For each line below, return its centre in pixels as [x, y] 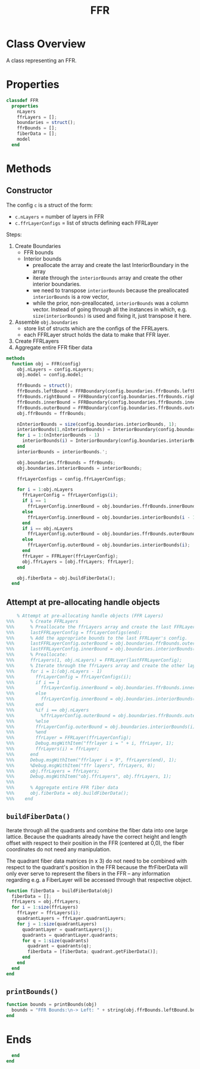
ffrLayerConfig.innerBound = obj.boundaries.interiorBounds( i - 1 [112, 517]
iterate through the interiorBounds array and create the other [107, 277]
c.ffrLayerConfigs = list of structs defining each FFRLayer [87, 223]
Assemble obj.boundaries [46, 322]
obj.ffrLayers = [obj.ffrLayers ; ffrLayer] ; [78, 562]
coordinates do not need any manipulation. [59, 849]
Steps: [14, 234]
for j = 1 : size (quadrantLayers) [57, 924]
